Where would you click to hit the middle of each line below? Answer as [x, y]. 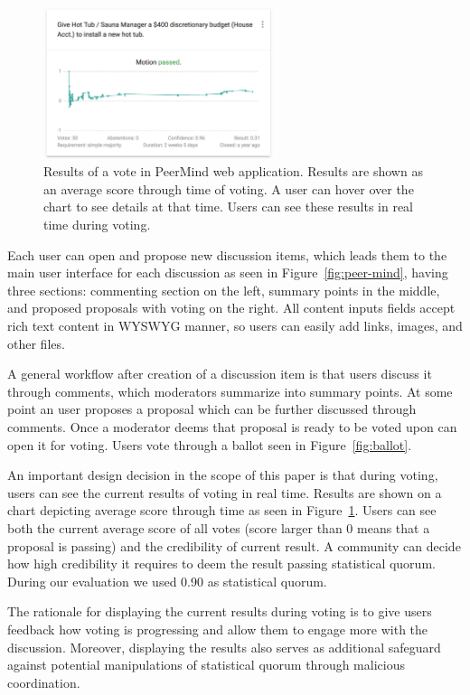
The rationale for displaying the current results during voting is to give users [220, 611]
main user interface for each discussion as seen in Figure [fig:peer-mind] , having [228, 272]
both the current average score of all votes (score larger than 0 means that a [219, 527]
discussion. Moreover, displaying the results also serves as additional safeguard [224, 647]
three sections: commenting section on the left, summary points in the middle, [224, 290]
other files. [36, 343]
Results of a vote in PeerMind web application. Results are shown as [233, 171]
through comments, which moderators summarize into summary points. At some [230, 391]
